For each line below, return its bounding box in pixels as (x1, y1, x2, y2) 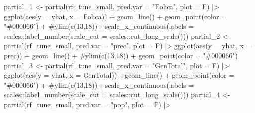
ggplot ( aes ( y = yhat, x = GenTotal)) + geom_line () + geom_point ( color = (4, 70, 235, 80)
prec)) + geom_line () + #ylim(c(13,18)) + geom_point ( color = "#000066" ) (4, 50, 238, 60)
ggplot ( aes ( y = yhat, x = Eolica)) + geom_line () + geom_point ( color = (4, 11, 227, 21)
